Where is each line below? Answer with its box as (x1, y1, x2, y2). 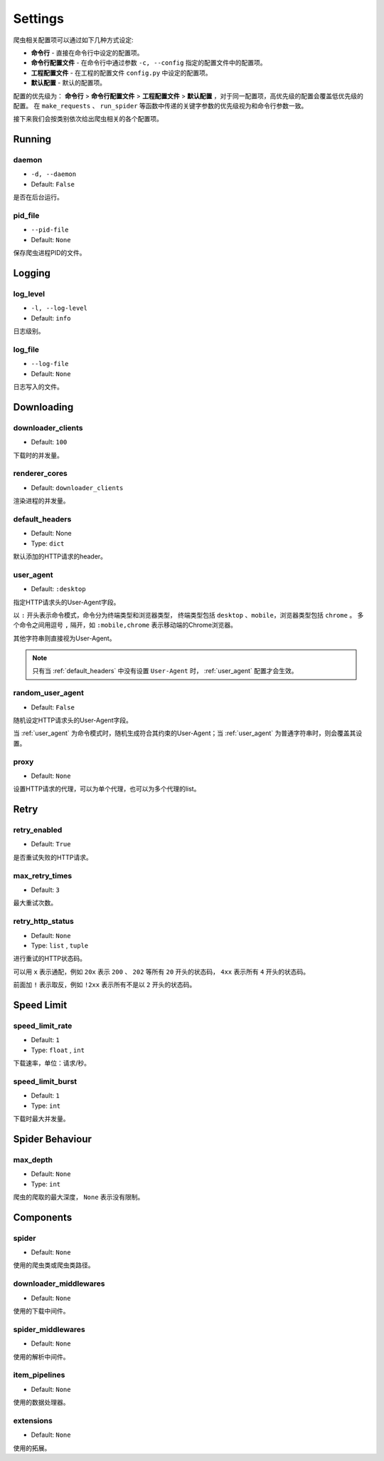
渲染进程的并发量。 (13, 496, 70, 505)
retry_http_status (13, 916, 74, 926)
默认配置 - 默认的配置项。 (31, 78, 107, 87)
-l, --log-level (31, 304, 88, 313)
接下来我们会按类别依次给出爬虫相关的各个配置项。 (13, 115, 163, 123)
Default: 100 (31, 438, 68, 447)
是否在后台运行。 (13, 193, 63, 202)
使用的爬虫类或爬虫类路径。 (13, 1261, 95, 1269)
